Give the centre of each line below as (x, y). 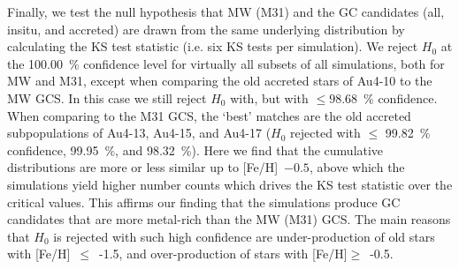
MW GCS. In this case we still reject (107, 97)
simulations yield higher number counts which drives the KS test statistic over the (230, 184)
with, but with (269, 97)
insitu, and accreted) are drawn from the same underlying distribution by (206, 29)
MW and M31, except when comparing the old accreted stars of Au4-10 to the (220, 81)
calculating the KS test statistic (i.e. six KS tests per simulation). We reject (213, 46)
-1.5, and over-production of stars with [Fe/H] (223, 254)
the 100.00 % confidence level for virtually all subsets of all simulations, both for (226, 63)
